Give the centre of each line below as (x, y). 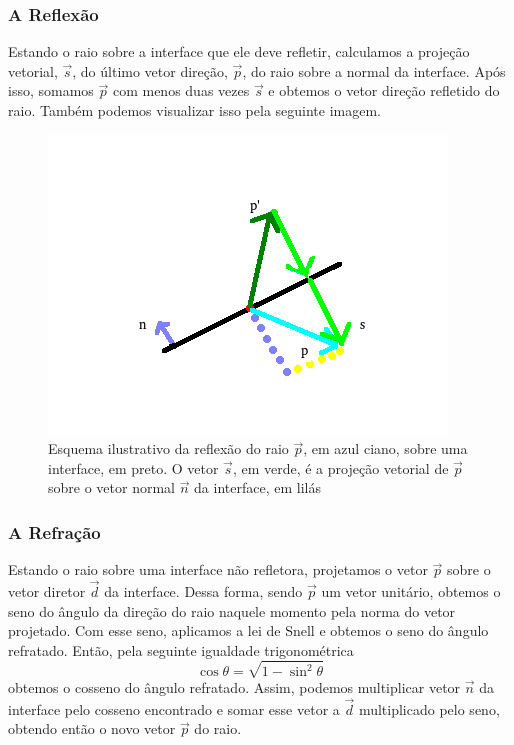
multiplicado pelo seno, (429, 708)
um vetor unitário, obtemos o (411, 591)
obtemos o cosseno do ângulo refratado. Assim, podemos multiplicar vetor (234, 686)
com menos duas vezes (181, 90)
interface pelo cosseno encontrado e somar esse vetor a (174, 708)
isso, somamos (51, 90)
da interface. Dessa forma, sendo (203, 591)
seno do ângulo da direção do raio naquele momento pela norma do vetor (232, 610)
